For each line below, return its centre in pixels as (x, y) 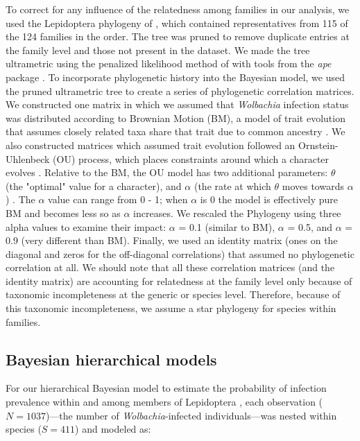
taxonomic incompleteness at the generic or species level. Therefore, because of (173, 294)
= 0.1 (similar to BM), (227, 226)
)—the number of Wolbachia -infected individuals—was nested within (191, 415)
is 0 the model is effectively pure (269, 199)
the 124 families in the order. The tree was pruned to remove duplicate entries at (178, 36)
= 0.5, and (310, 226)
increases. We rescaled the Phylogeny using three (237, 213)
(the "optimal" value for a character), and (94, 185)
